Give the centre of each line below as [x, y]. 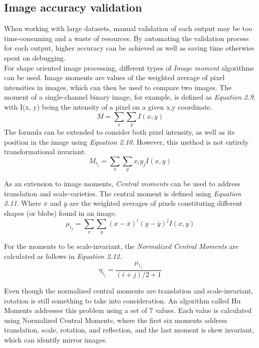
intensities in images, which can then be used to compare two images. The [118, 87]
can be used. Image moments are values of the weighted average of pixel [114, 77]
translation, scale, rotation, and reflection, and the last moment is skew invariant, [129, 330]
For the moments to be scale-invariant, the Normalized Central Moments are [121, 246]
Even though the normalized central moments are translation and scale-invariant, [129, 291]
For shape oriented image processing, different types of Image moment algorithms [129, 67]
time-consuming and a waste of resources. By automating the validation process [126, 38]
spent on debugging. [35, 57]
